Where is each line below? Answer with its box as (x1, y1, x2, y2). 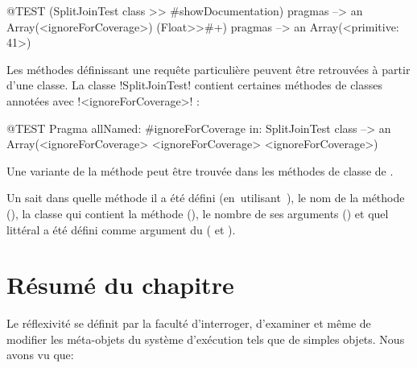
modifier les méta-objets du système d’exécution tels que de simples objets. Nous (6, 330, 405, 347)
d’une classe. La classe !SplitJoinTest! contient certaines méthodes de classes (6, 76, 383, 93)
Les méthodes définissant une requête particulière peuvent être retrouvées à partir (6, 60, 411, 77)
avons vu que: (6, 346, 74, 363)
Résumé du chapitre (6, 268, 234, 301)
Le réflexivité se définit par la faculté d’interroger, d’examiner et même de (6, 315, 371, 332)
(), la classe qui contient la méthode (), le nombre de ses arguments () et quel (6, 205, 389, 221)
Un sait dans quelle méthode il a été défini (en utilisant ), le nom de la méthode (6, 189, 405, 206)
